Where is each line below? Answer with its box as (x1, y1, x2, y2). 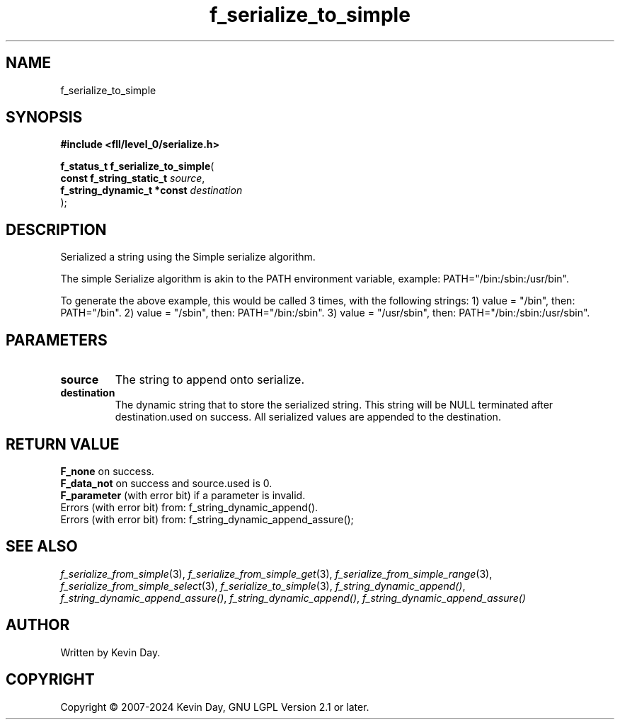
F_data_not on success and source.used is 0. (60, 476, 272, 489)
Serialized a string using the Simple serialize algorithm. (60, 251, 316, 263)
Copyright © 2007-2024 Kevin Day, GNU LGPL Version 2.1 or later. (60, 700, 369, 713)
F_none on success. (60, 464, 154, 477)
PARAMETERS (6, 331, 108, 349)
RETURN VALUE (6, 435, 120, 453)
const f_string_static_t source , (60, 172, 205, 185)
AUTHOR (6, 616, 70, 634)
